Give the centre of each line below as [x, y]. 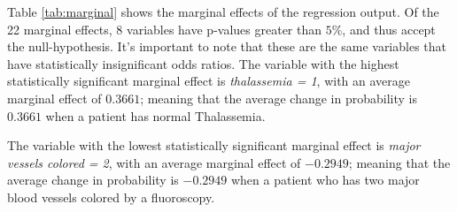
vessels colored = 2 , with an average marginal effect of [154, 162]
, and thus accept [389, 29]
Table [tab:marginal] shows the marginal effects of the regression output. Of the [223, 11]
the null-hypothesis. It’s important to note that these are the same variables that [227, 46]
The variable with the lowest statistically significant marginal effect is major [214, 145]
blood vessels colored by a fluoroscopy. [111, 197]
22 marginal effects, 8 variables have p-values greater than [165, 29]
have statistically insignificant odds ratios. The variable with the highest [203, 63]
